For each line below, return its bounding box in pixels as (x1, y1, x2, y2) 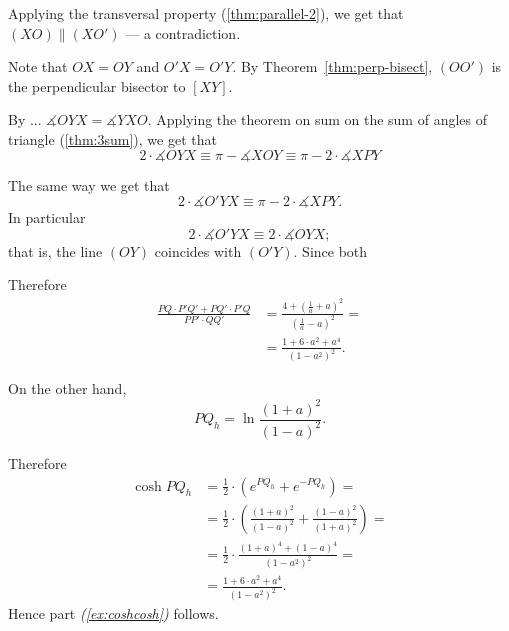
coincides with (154, 240, 242, 261)
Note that (8, 56, 68, 77)
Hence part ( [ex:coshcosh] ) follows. (8, 603, 219, 624)
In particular (8, 207, 86, 228)
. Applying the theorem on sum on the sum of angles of (147, 109, 487, 130)
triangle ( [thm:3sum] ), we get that (8, 128, 217, 149)
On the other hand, (8, 378, 127, 399)
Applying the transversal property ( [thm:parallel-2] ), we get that (8, 3, 404, 23)
